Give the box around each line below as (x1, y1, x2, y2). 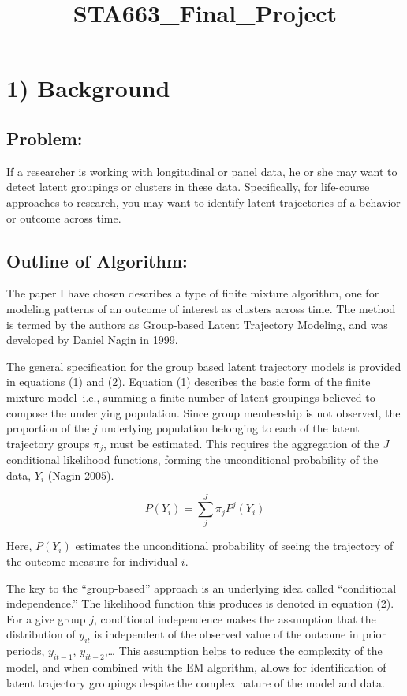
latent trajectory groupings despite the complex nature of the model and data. (6, 674, 385, 690)
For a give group (6, 610, 86, 627)
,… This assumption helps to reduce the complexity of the (104, 642, 383, 659)
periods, (6, 642, 45, 659)
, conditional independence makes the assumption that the (94, 610, 376, 627)
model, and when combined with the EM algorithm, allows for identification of (6, 659, 386, 675)
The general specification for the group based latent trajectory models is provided (6, 357, 401, 374)
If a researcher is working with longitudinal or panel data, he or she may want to (6, 163, 398, 179)
